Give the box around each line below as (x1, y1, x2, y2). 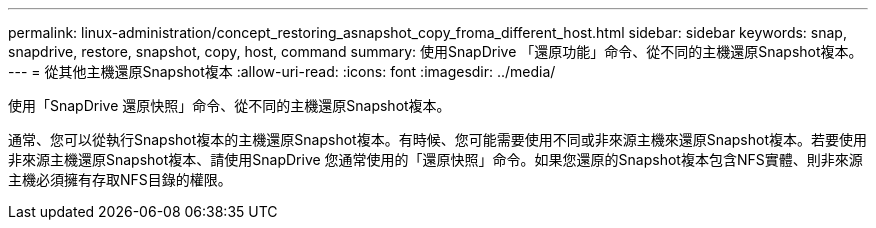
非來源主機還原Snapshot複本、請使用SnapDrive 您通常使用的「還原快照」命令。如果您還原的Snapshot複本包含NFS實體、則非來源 (8, 151, 863, 168)
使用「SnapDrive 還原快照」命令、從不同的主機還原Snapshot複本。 (8, 97, 451, 114)
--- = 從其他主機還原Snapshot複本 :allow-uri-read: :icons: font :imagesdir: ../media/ (8, 63, 556, 80)
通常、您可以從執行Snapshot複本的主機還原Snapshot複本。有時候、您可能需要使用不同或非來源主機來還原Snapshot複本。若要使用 (8, 131, 867, 148)
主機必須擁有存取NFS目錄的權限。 (8, 171, 232, 188)
